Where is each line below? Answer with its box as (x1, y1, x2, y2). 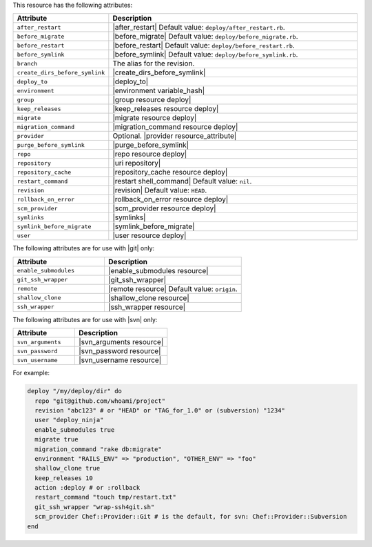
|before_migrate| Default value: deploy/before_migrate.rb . (112, 32, 299, 41)
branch (17, 59, 38, 67)
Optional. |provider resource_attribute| (112, 131, 237, 141)
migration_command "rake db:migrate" (34, 445, 162, 453)
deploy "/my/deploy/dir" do (27, 387, 122, 395)
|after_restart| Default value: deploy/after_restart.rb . (112, 23, 285, 32)
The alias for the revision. (112, 59, 195, 68)
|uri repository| (112, 159, 161, 168)
